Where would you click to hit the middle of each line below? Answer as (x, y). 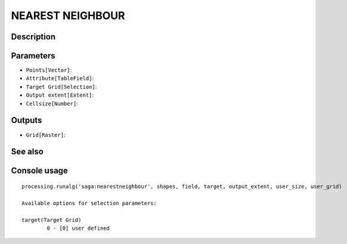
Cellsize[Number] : (52, 103)
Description (33, 37)
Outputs (27, 120)
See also (27, 152)
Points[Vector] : (49, 70)
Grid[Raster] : (46, 135)
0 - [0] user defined (78, 228)
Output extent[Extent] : (60, 95)
